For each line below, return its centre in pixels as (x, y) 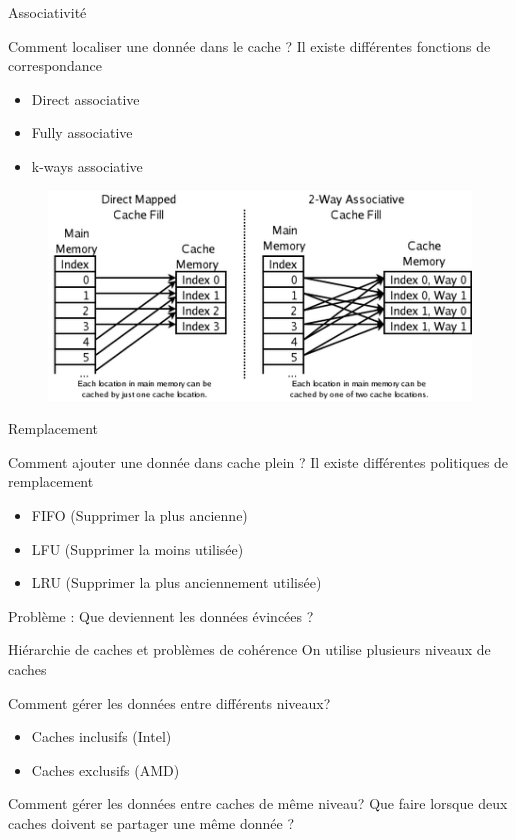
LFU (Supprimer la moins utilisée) (137, 548)
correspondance (55, 65)
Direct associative (85, 98)
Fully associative (82, 132)
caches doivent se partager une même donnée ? (151, 822)
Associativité (47, 12)
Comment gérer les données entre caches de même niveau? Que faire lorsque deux (258, 803)
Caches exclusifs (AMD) (105, 769)
